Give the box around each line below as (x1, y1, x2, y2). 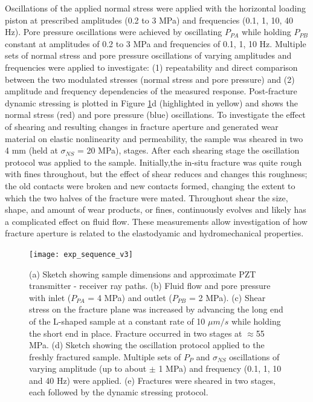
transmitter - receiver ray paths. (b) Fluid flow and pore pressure (29, 279, 271, 292)
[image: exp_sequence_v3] (29, 250, 133, 259)
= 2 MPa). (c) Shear (189, 291, 266, 303)
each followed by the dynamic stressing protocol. (29, 386, 208, 398)
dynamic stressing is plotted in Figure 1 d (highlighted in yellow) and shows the (5, 96, 298, 109)
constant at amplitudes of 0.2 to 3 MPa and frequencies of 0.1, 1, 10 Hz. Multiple (5, 37, 306, 50)
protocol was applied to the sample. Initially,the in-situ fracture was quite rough (5, 155, 302, 168)
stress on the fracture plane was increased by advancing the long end (29, 303, 283, 316)
